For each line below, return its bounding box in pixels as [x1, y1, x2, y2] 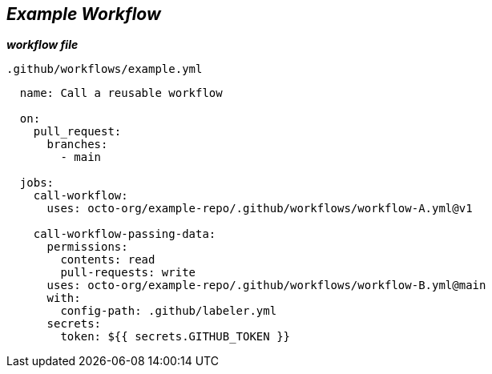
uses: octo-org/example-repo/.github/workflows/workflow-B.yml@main [46, 279, 486, 292]
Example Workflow [6, 4, 161, 24]
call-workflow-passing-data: [33, 227, 216, 241]
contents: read [60, 253, 155, 267]
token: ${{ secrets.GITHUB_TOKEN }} [60, 330, 291, 344]
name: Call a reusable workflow [19, 86, 223, 100]
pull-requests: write [60, 266, 196, 279]
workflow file [6, 38, 79, 52]
